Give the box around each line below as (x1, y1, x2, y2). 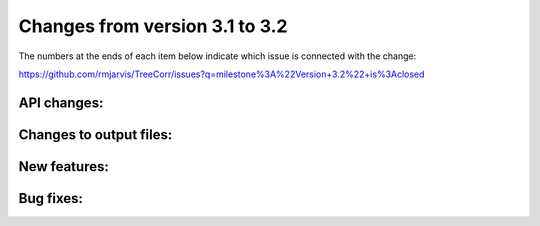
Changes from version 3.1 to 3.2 (18, 15, 288, 37)
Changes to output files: (18, 126, 173, 143)
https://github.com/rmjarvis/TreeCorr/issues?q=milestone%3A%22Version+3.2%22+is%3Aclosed (18, 68, 425, 80)
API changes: (18, 94, 104, 111)
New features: (18, 158, 109, 175)
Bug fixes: (18, 190, 84, 207)
